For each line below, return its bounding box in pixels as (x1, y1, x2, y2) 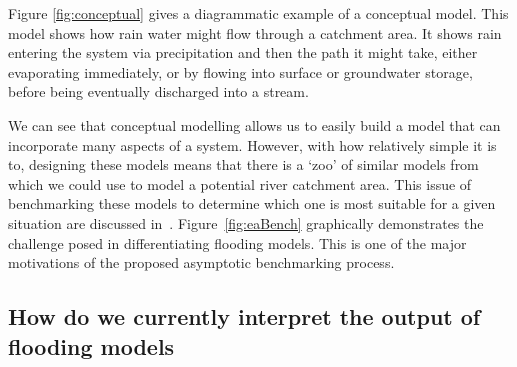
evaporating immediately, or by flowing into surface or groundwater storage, (8, 61, 473, 82)
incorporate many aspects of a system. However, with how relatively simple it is (8, 134, 497, 155)
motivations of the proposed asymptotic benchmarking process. (8, 252, 395, 273)
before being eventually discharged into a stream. (8, 81, 309, 102)
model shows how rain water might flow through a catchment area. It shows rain (8, 22, 502, 43)
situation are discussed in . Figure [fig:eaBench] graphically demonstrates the (8, 212, 484, 233)
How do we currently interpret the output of (8, 301, 481, 332)
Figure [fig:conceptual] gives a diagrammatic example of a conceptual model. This (8, 3, 509, 23)
